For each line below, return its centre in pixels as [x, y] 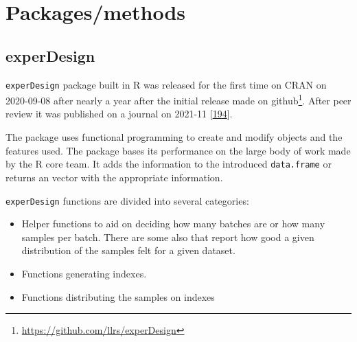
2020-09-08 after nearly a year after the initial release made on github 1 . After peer [178, 99]
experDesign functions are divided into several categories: [127, 200]
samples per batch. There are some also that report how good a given [168, 237]
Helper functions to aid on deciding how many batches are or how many [173, 224]
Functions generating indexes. [84, 273]
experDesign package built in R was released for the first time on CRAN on [166, 84]
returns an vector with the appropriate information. [114, 177]
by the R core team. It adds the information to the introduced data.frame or [169, 164]
